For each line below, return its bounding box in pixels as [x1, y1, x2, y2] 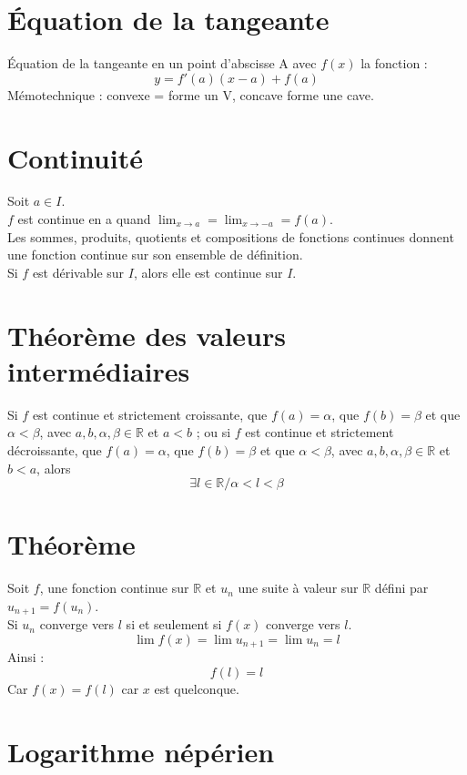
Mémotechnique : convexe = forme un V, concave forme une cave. [7, 85, 374, 104]
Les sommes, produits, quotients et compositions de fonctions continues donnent [7, 227, 454, 246]
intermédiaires [7, 352, 190, 389]
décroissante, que [7, 440, 102, 459]
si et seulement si [126, 615, 222, 634]
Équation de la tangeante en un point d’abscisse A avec [7, 54, 317, 73]
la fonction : [360, 54, 428, 73]
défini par [374, 578, 429, 597]
